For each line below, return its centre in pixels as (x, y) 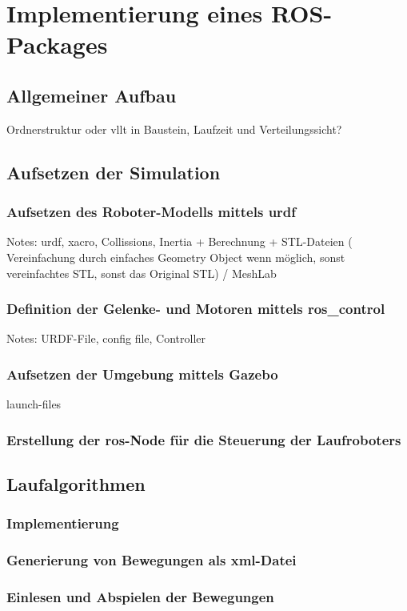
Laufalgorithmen (76, 484)
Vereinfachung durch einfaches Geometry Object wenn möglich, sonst (176, 257)
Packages (57, 44)
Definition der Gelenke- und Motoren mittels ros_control (196, 309)
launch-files (34, 404)
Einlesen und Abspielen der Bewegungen (140, 597)
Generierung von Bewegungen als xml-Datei (152, 560)
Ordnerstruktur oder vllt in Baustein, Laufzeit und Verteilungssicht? (174, 129)
